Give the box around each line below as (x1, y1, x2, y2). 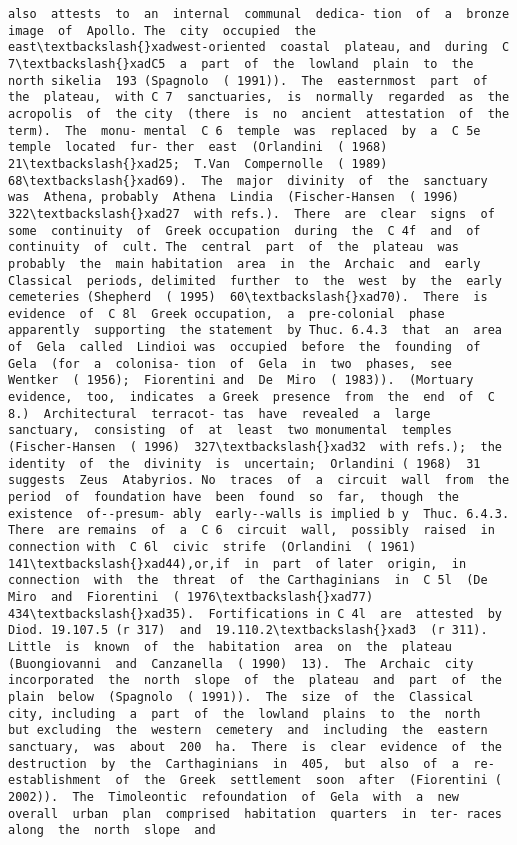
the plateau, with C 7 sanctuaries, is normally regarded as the (8, 90, 510, 105)
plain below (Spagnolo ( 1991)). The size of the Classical (8, 689, 474, 704)
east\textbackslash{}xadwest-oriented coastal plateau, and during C (8, 40, 510, 55)
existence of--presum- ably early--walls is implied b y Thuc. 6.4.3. (8, 506, 510, 521)
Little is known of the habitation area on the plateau (8, 639, 452, 654)
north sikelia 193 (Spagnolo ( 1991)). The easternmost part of (8, 73, 488, 88)
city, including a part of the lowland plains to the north (8, 706, 481, 721)
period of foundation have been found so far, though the (8, 490, 460, 505)
